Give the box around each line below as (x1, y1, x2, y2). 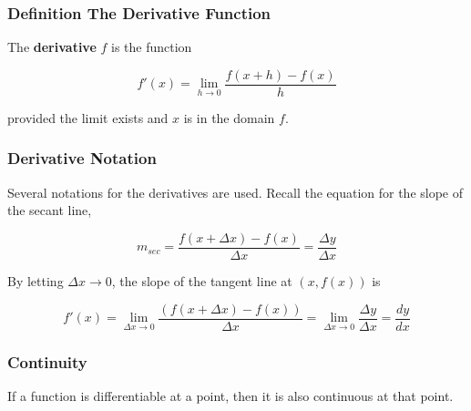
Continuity (7, 350, 87, 373)
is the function (111, 37, 192, 57)
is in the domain (183, 108, 275, 127)
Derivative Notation (7, 147, 157, 170)
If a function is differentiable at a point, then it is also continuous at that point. (7, 385, 454, 405)
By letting (7, 271, 64, 290)
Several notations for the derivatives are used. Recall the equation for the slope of (7, 182, 464, 201)
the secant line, (7, 200, 92, 220)
